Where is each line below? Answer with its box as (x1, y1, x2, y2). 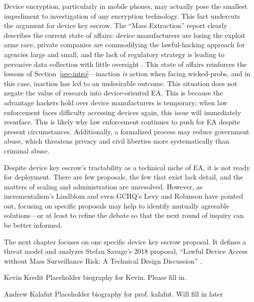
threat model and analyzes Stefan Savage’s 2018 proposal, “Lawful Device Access (4, 246, 248, 256)
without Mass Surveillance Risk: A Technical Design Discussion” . (4, 255, 202, 266)
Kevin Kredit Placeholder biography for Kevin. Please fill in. (4, 272, 187, 282)
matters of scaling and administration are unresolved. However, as (4, 181, 203, 191)
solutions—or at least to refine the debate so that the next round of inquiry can (4, 210, 244, 220)
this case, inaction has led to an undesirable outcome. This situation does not (4, 78, 237, 88)
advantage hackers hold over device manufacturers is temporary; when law (4, 97, 227, 107)
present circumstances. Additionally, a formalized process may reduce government (4, 126, 250, 136)
